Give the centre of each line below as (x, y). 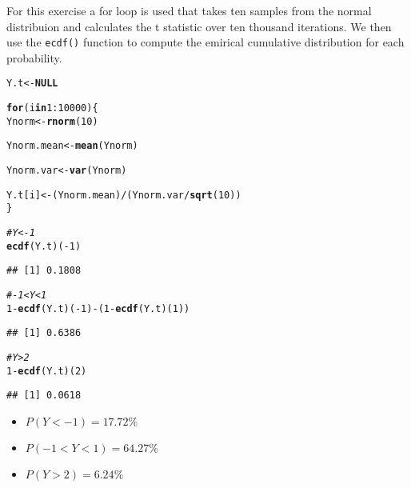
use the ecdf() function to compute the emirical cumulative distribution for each (205, 42)
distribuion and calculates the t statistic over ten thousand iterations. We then (199, 26)
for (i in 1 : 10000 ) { (52, 108)
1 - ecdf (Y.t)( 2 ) (47, 371)
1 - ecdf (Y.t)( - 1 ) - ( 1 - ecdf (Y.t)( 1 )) (98, 308)
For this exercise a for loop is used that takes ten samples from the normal (189, 10)
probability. (34, 57)
